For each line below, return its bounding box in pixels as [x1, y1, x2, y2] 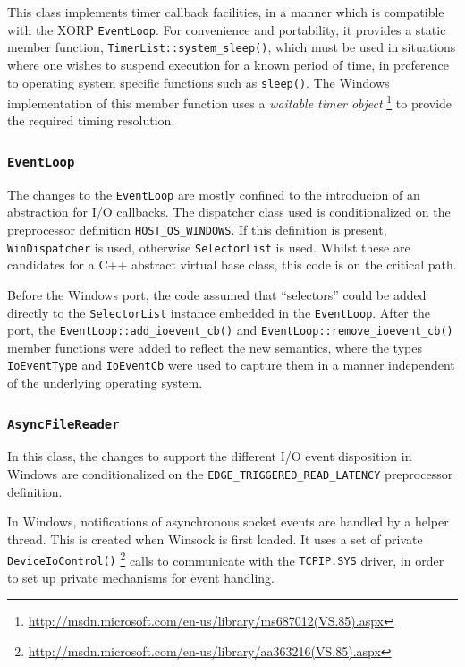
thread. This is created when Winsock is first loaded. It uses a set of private [7, 529, 423, 548]
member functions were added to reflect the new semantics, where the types [7, 338, 422, 356]
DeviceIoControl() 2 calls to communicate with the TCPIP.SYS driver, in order [7, 548, 444, 569]
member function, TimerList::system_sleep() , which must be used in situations [7, 38, 456, 56]
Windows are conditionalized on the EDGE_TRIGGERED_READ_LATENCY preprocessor [7, 465, 453, 483]
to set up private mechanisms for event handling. [7, 568, 275, 586]
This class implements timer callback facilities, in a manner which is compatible [7, 3, 444, 21]
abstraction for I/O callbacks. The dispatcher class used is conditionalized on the [7, 202, 451, 221]
